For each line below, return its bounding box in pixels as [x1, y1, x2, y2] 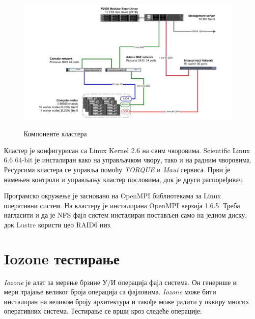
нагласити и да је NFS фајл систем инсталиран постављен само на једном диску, [4, 210, 247, 220]
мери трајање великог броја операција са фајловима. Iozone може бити [4, 287, 216, 297]
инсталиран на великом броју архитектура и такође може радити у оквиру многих [4, 296, 249, 306]
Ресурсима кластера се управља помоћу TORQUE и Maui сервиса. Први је [4, 164, 230, 174]
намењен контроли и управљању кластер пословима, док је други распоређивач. [4, 174, 244, 184]
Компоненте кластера [24, 128, 87, 139]
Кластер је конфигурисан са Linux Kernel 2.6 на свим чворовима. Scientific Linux [4, 145, 250, 155]
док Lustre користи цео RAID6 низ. [4, 219, 112, 229]
